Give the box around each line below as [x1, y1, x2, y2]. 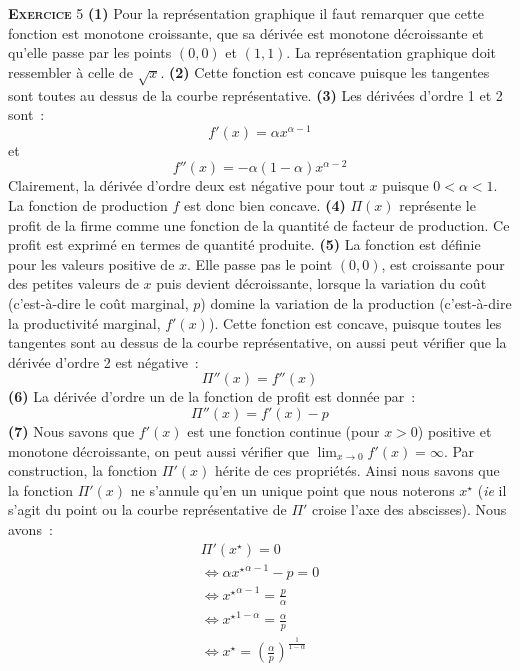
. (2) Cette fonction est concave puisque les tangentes [160, 61, 490, 82]
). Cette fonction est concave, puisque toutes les [208, 312, 502, 333]
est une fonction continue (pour [187, 421, 380, 442]
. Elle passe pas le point [187, 253, 333, 274]
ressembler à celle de [8, 61, 134, 82]
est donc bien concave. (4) [183, 195, 346, 216]
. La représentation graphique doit [286, 42, 496, 63]
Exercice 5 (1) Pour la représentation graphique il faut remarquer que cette [8, 3, 485, 23]
